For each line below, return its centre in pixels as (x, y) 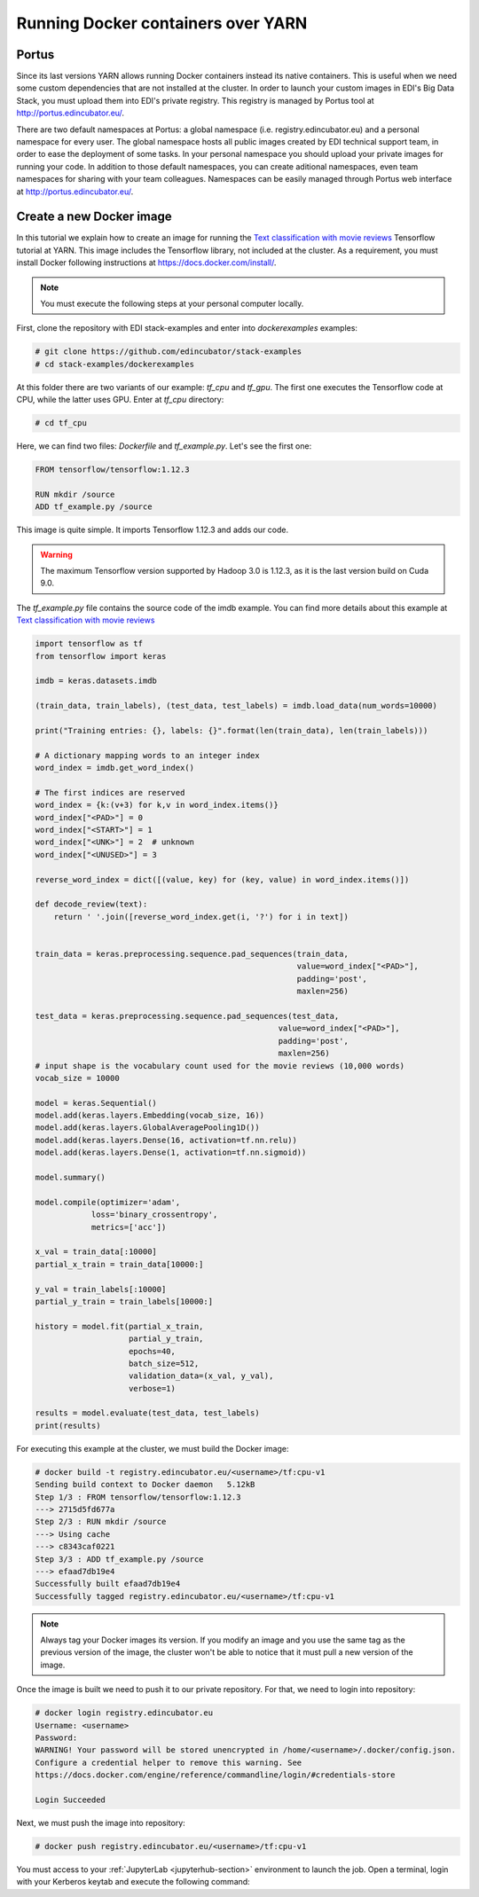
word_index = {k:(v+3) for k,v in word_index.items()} (157, 805)
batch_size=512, (164, 1363)
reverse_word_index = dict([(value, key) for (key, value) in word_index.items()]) (222, 879)
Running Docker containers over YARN (162, 23)
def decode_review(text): (91, 904)
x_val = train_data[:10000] (96, 1252)
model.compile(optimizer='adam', (108, 1202)
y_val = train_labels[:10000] (101, 1289)
